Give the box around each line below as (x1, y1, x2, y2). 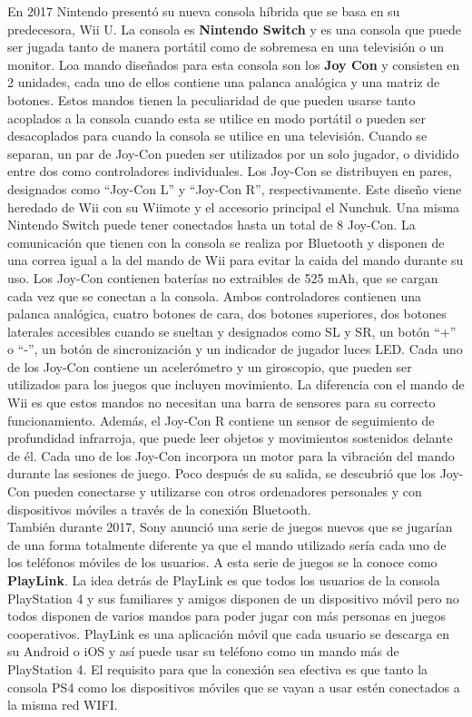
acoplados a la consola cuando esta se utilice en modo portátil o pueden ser (7, 108, 426, 127)
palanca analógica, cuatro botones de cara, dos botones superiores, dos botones (7, 304, 447, 323)
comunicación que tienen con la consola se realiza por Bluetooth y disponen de (7, 232, 445, 251)
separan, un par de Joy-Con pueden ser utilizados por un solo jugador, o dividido (7, 143, 459, 162)
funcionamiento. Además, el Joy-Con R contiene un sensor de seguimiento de (7, 410, 435, 429)
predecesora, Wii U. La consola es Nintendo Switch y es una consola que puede (7, 19, 461, 38)
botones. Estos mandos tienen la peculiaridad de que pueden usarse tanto (7, 90, 416, 109)
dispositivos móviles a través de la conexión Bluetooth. (7, 499, 311, 518)
